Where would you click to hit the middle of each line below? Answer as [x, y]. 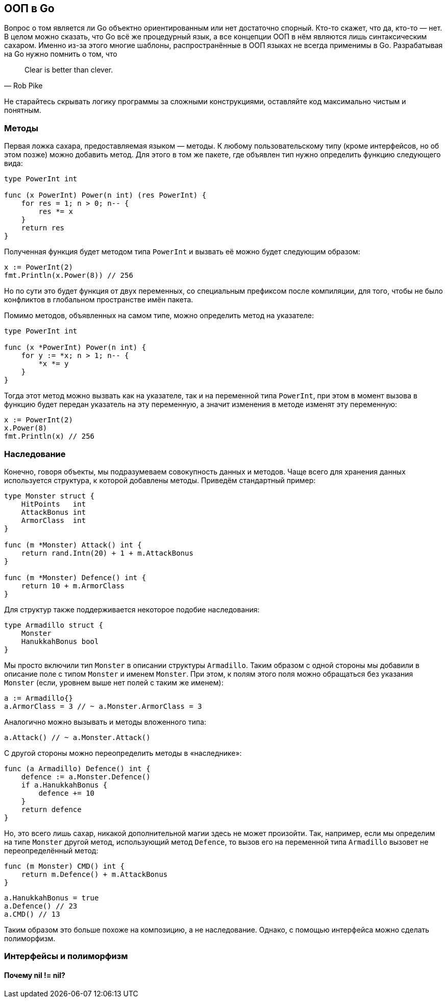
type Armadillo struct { [54, 625]
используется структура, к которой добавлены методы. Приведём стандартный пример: [160, 480]
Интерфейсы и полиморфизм [66, 956]
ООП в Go [29, 8]
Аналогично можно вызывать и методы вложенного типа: [105, 722]
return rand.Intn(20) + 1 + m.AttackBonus [107, 553]
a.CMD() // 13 [32, 914]
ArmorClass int [54, 520]
